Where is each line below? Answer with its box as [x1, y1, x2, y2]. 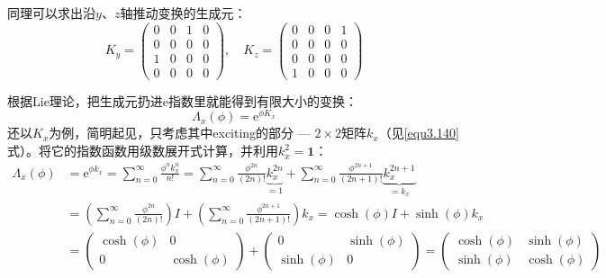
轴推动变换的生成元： [120, 4, 247, 22]
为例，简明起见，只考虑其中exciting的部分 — [49, 123, 311, 142]
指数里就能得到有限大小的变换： [168, 91, 358, 110]
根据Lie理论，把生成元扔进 [7, 91, 163, 110]
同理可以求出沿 [7, 4, 95, 22]
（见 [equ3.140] [378, 123, 459, 142]
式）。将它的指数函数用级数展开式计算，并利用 [7, 141, 278, 160]
